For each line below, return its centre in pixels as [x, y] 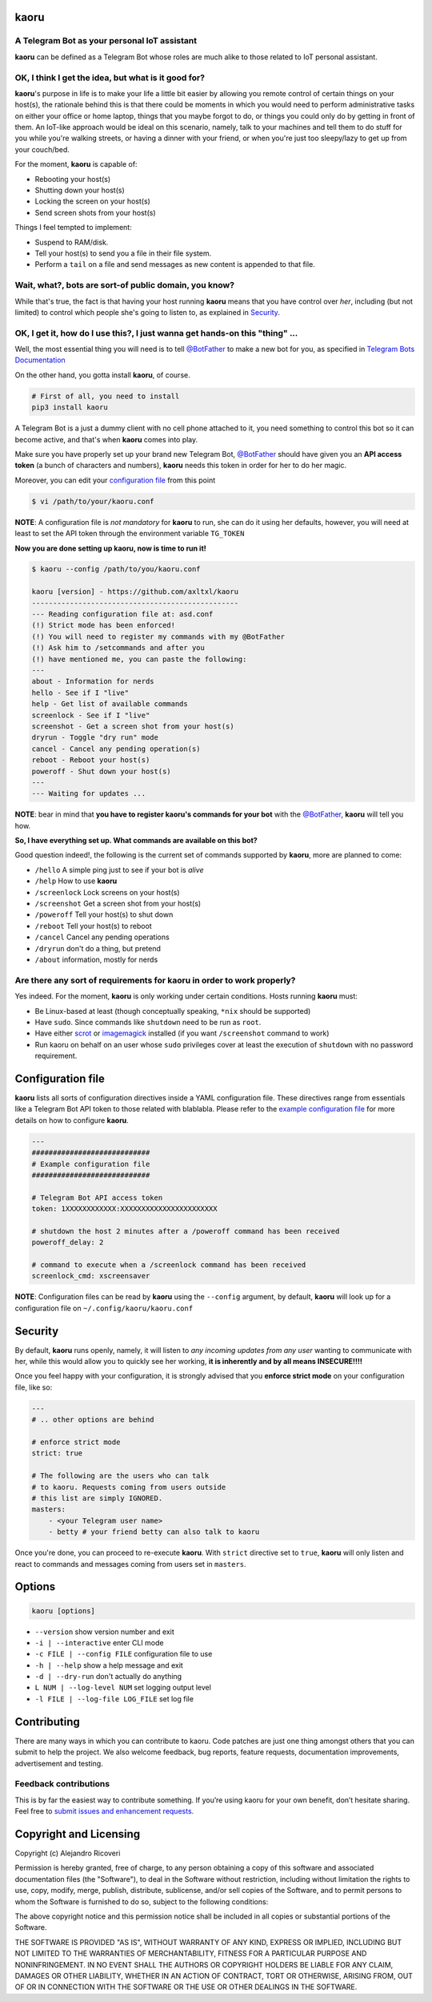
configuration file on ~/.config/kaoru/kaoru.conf [104, 1308]
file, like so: [34, 1387]
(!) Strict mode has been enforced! [104, 626]
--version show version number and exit [105, 1632]
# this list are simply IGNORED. [97, 1498]
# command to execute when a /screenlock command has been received [169, 1265]
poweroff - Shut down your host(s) [101, 771]
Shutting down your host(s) [80, 190]
